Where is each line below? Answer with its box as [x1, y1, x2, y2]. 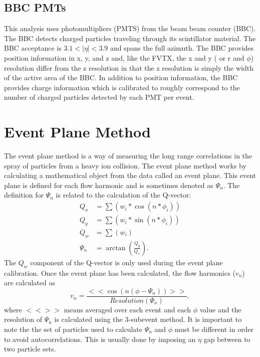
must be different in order [174, 324, 254, 334]
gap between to [203, 333, 250, 344]
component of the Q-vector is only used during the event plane [30, 257, 223, 267]
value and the [199, 304, 241, 314]
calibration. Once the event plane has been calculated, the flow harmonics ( [4, 267, 235, 278]
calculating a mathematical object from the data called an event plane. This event [4, 170, 256, 181]
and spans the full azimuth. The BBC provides [110, 43, 254, 53]
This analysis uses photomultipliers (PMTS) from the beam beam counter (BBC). [4, 23, 256, 34]
